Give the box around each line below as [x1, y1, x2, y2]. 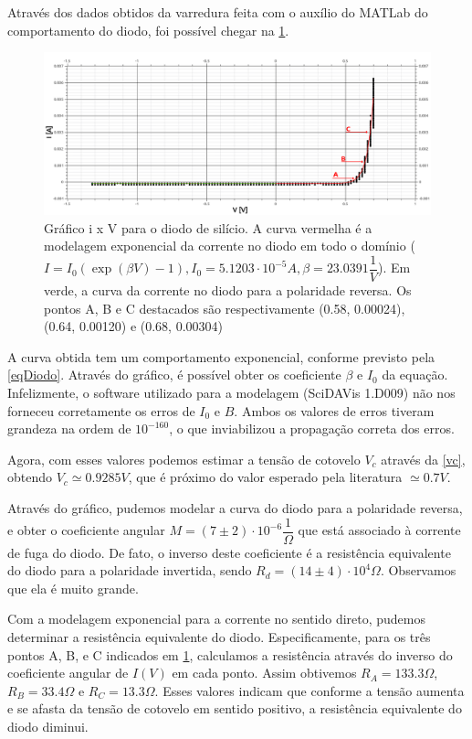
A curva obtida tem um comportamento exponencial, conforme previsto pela [7, 347, 435, 366]
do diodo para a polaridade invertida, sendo [7, 561, 252, 580]
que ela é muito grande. [7, 578, 139, 597]
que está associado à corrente [298, 520, 461, 540]
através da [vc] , [381, 449, 466, 468]
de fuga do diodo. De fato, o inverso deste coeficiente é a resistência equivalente [7, 542, 451, 562]
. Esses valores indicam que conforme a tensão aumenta [154, 680, 465, 700]
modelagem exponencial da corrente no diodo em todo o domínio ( [44, 236, 415, 255]
